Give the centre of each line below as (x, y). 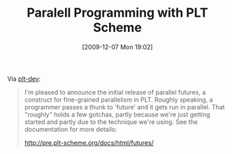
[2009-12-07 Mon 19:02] (117, 47)
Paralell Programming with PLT (117, 13)
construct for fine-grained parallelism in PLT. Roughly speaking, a (118, 100)
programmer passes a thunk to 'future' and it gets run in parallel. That (124, 107)
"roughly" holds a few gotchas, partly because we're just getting (117, 114)
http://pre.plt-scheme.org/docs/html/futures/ (89, 143)
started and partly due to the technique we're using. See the (111, 122)
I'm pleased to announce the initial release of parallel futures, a (115, 92)
